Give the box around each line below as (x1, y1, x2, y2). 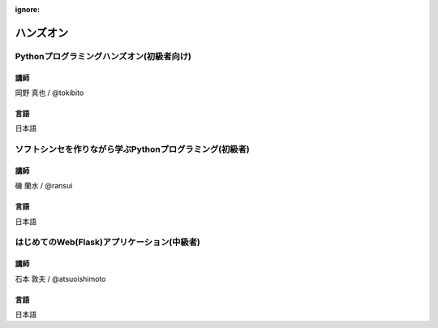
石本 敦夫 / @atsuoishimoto (15, 274, 106, 283)
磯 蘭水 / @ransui (15, 181, 73, 191)
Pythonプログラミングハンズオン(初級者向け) (15, 50, 192, 62)
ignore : (15, 5, 41, 14)
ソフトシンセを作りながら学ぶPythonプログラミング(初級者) (15, 144, 251, 155)
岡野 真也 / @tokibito (15, 88, 84, 97)
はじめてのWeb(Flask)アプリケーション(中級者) (15, 236, 200, 248)
